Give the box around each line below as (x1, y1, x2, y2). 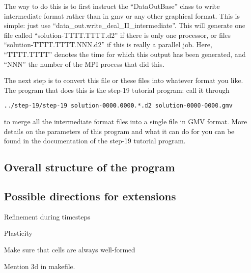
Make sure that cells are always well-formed (4, 244, 136, 254)
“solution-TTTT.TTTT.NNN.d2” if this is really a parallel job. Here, (4, 39, 212, 50)
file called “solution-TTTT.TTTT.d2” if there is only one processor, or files (4, 29, 231, 40)
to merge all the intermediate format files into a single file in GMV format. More (4, 116, 247, 126)
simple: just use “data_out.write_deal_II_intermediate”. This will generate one (4, 20, 246, 30)
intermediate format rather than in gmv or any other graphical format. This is (4, 10, 240, 21)
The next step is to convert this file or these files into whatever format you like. (4, 75, 243, 85)
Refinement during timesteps (4, 211, 90, 221)
